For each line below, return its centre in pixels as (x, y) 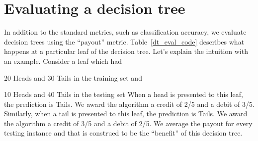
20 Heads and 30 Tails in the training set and (73, 77)
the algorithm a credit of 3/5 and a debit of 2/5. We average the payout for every (128, 123)
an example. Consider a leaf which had (63, 61)
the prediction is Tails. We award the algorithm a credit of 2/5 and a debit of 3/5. (129, 104)
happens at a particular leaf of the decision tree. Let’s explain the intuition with (126, 51)
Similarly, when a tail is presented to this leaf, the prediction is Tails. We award (126, 114)
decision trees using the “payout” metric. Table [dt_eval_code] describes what (124, 41)
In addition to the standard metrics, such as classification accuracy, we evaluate (125, 32)
